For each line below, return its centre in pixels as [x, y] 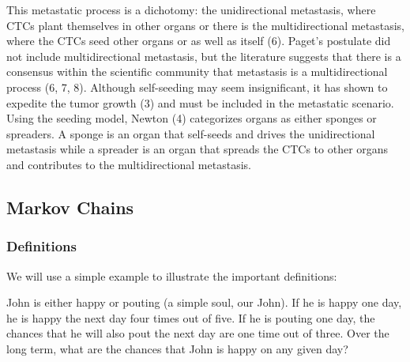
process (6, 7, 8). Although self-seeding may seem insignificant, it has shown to [197, 87]
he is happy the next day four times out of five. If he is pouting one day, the [191, 317]
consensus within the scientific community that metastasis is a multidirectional [197, 72]
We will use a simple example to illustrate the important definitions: [172, 275]
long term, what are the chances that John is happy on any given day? [177, 348]
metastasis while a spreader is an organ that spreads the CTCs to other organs [197, 149]
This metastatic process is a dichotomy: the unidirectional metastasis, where [191, 9]
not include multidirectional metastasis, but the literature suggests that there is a [204, 56]
